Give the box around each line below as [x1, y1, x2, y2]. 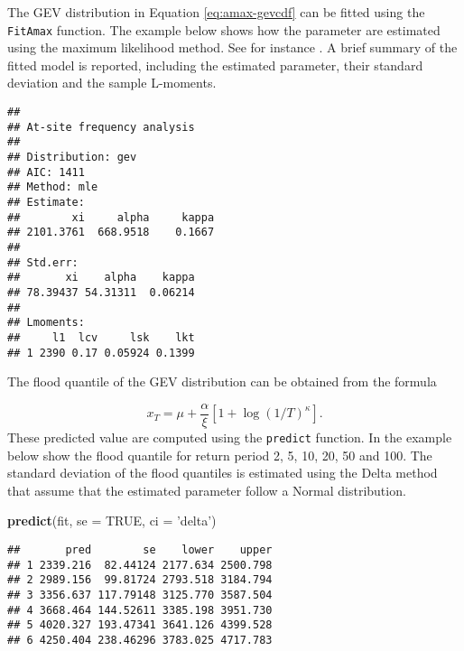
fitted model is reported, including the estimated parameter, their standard [7, 55, 423, 74]
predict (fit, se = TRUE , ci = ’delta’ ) [7, 511, 217, 530]
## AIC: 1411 [7, 165, 85, 179]
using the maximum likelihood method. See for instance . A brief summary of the [7, 38, 458, 57]
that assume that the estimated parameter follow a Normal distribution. [7, 480, 406, 499]
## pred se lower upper [7, 543, 273, 556]
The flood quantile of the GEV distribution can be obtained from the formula [7, 372, 437, 391]
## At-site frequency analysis [7, 120, 195, 134]
